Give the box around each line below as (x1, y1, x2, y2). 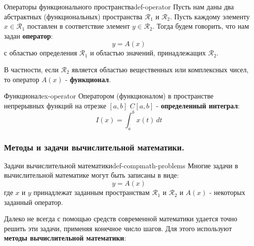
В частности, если (4, 64, 59, 74)
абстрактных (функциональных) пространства (4, 11, 143, 21)
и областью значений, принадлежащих (90, 48, 206, 58)
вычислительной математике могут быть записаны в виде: (4, 170, 179, 180)
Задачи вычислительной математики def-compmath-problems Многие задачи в (4, 160, 238, 170)
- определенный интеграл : (156, 100, 240, 110)
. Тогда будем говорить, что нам (152, 21, 249, 31)
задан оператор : (4, 30, 53, 41)
